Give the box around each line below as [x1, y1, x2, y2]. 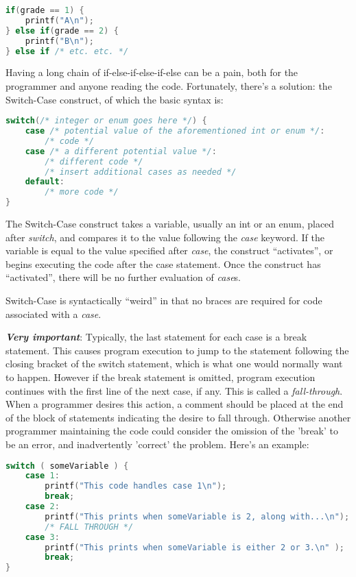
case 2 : [25, 502, 60, 512]
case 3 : [25, 532, 60, 542]
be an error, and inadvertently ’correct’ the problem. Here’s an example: [5, 437, 309, 451]
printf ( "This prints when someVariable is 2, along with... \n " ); [45, 511, 350, 521]
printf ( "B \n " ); [25, 36, 94, 46]
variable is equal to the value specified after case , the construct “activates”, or [5, 243, 333, 258]
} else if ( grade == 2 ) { [5, 25, 119, 36]
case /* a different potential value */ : [25, 146, 217, 156]
